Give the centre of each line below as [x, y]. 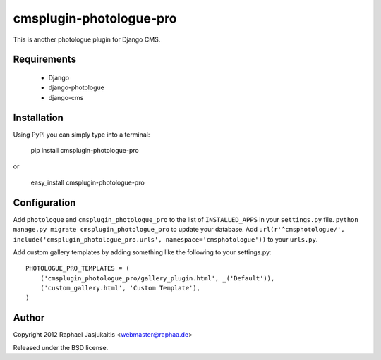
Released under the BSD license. [61, 347]
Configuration [44, 203]
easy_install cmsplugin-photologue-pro [87, 182]
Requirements [45, 60]
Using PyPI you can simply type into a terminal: [81, 135]
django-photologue [77, 87]
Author [29, 318]
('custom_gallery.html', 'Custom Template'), [120, 288]
